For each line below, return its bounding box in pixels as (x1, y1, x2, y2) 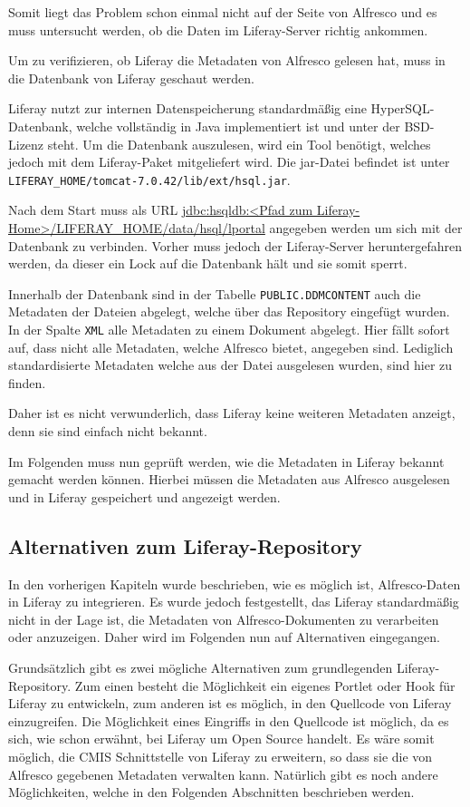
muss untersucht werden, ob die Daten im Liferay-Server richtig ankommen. (8, 20, 428, 39)
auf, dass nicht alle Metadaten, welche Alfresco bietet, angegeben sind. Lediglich (8, 337, 454, 356)
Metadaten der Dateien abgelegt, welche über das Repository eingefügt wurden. (8, 302, 450, 321)
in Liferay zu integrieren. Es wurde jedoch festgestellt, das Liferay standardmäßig (8, 592, 459, 611)
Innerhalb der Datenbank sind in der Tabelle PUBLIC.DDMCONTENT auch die (8, 284, 421, 303)
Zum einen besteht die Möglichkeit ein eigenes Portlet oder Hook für (74, 676, 456, 695)
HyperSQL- (370, 99, 435, 118)
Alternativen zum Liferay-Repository (8, 531, 362, 559)
